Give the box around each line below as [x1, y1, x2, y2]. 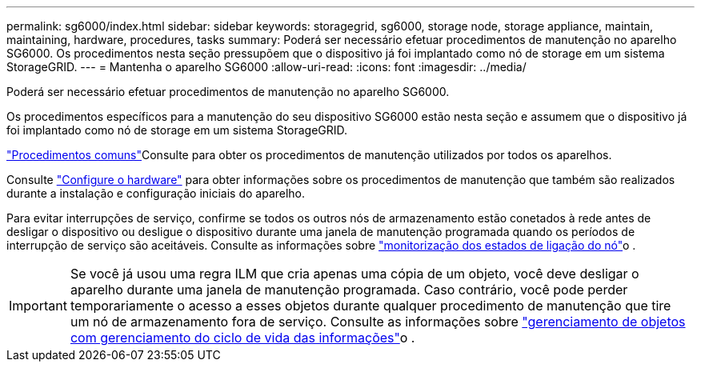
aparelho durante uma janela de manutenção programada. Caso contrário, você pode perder [70, 282, 628, 298]
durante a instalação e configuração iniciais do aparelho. [6, 186, 306, 200]
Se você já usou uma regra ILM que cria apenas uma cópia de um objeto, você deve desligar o [70, 266, 639, 282]
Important [9, 298, 67, 314]
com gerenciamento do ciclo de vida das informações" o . [70, 330, 415, 346]
